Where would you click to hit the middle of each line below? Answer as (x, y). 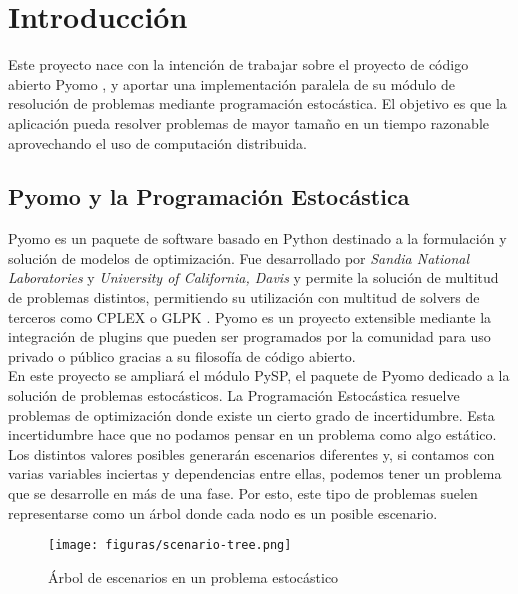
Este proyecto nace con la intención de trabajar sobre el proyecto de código (238, 64)
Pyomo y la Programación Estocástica (209, 196)
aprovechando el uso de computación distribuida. (157, 142)
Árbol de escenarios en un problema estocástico (193, 576)
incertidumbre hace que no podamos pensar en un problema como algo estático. (252, 434)
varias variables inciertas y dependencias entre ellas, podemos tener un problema (255, 473)
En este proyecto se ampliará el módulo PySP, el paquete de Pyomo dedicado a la (259, 375)
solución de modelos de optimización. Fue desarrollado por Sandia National (239, 257)
